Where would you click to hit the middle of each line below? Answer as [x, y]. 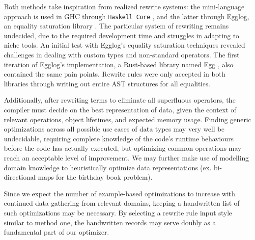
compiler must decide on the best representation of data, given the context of [120, 109]
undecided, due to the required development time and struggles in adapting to [122, 35]
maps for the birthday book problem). [95, 177]
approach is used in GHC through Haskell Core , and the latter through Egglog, [127, 16]
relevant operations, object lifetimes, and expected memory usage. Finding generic [128, 119]
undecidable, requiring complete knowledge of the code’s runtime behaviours [119, 138]
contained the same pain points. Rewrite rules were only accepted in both [115, 74]
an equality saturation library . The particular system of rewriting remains [116, 26]
